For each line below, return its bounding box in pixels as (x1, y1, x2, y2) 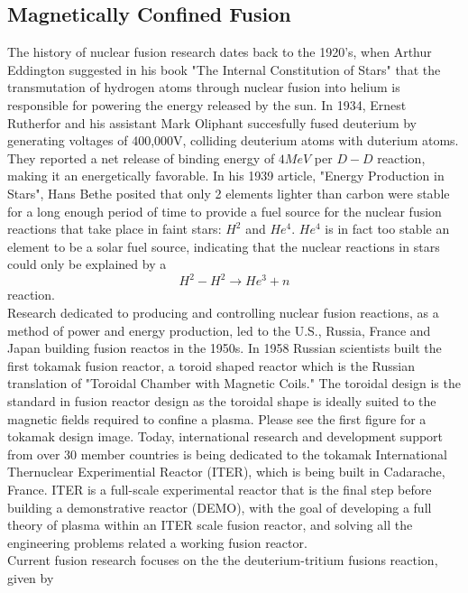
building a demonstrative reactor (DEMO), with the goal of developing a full (7, 497, 432, 516)
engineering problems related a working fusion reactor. (7, 533, 307, 551)
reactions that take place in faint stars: (7, 219, 222, 238)
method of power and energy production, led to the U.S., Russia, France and (7, 320, 431, 339)
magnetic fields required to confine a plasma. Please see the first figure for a (7, 409, 427, 428)
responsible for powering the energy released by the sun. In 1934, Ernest (7, 95, 407, 114)
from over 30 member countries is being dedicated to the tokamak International (7, 444, 447, 463)
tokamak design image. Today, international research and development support (7, 427, 444, 446)
